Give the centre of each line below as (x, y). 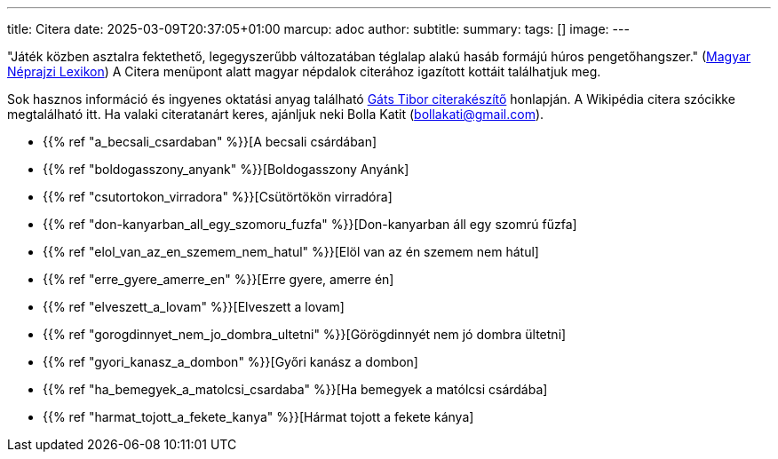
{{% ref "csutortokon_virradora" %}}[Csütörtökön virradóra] (218, 197)
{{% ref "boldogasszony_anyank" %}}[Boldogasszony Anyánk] (226, 169)
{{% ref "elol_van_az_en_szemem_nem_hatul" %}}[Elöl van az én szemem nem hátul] (291, 252)
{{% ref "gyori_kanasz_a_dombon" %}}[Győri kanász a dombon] (230, 362)
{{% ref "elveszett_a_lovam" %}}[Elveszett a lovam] (194, 307)
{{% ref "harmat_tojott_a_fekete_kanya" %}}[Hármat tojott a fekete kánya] (258, 417)
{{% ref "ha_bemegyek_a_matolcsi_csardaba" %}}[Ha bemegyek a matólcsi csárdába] (295, 389)
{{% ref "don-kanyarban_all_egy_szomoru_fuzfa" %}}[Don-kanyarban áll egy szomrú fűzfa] (310, 224)
